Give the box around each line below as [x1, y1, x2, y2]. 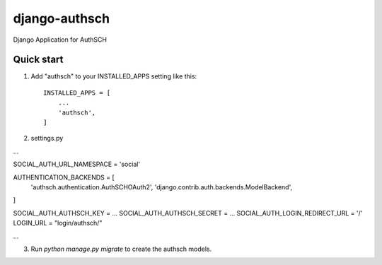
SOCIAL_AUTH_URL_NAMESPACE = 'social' [13, 160, 141, 169]
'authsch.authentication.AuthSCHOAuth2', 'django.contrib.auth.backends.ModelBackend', [30, 182, 293, 191]
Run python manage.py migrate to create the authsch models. [30, 245, 212, 253]
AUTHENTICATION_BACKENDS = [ [13, 173, 115, 182]
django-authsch [13, 11, 110, 26]
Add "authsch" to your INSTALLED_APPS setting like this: [30, 72, 197, 81]
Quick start [13, 54, 64, 66]
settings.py [30, 134, 64, 143]
